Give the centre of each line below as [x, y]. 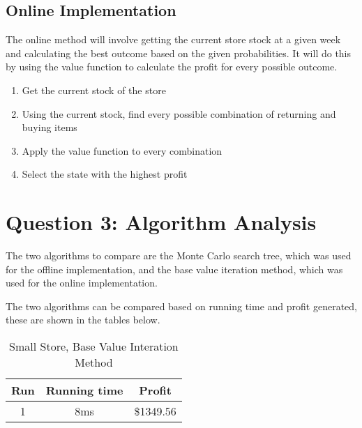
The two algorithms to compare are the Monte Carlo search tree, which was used [179, 255]
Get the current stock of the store [94, 90]
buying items [50, 127]
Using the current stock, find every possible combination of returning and [179, 113]
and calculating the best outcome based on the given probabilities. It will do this [179, 53]
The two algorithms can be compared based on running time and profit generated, [181, 306]
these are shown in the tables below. [83, 320]
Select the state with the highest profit [105, 174]
